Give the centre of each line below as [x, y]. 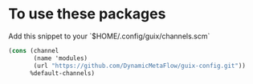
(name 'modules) [61, 58]
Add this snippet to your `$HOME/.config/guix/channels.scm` [109, 36]
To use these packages [87, 14]
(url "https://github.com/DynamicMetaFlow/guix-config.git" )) [140, 66]
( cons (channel [34, 50]
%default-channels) [62, 73]
